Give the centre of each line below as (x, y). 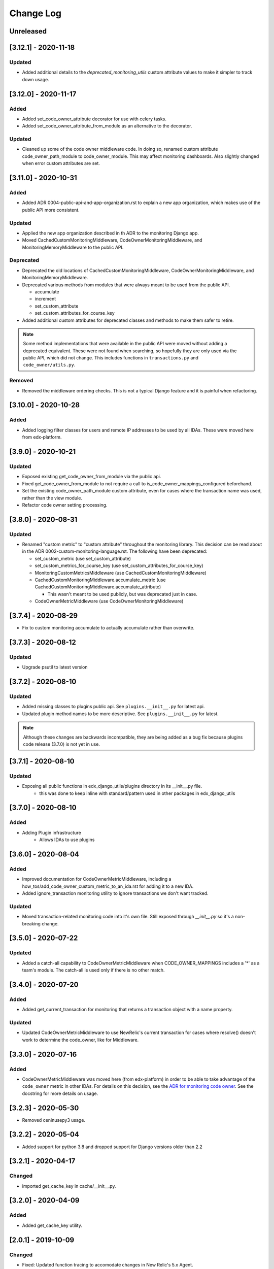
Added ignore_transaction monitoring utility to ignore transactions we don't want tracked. (115, 893)
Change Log (36, 13)
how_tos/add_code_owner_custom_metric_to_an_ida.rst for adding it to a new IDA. (108, 886)
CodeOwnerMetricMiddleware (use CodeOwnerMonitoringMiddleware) (109, 601)
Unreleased (28, 31)
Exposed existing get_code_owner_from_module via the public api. (92, 477)
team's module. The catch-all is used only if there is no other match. (93, 970)
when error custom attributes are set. (61, 163)
